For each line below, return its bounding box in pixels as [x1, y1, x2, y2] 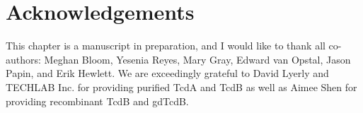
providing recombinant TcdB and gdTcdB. [6, 93, 189, 108]
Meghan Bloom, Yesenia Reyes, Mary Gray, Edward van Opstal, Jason [44, 52, 351, 66]
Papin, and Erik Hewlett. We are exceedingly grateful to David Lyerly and [6, 66, 329, 81]
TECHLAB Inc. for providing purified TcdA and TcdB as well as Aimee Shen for [6, 79, 357, 94]
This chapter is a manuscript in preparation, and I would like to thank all [6, 38, 325, 53]
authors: [6, 52, 41, 66]
